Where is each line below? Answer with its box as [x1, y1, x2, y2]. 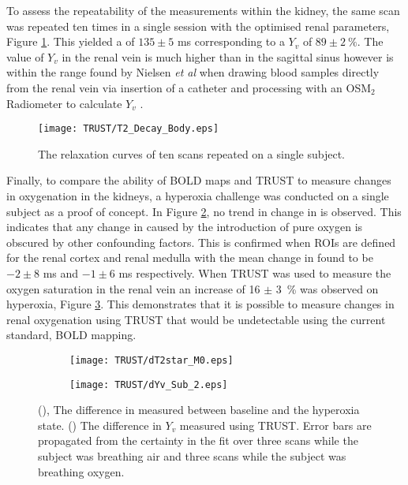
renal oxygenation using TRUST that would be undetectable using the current [6, 311, 386, 327]
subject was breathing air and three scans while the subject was [38, 448, 346, 464]
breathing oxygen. [38, 463, 125, 479]
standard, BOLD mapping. [6, 326, 137, 343]
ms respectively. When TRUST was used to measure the [118, 264, 391, 281]
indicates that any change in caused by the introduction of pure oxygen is [6, 218, 363, 235]
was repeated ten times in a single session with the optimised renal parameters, [6, 17, 390, 34]
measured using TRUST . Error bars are [179, 416, 372, 433]
